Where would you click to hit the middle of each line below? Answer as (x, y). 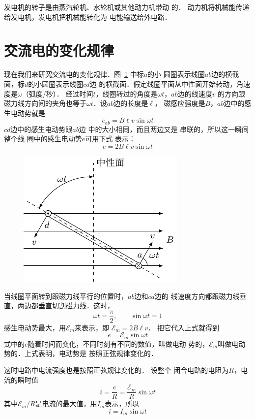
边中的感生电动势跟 (42, 129)
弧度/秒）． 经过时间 (61, 93)
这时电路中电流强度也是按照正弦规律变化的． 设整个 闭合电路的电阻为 (116, 370)
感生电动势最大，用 (35, 327)
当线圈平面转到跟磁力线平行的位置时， (66, 296)
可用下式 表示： (110, 139)
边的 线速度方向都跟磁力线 (197, 296)
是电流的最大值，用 (66, 403)
